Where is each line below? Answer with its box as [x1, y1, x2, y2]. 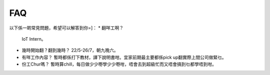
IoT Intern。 [21, 36, 46, 42]
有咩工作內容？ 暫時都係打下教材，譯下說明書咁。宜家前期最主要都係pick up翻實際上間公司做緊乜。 [21, 54, 227, 60]
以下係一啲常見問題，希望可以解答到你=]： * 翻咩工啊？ [9, 25, 124, 31]
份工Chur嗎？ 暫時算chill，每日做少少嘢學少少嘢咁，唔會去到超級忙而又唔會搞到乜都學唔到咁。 [21, 61, 217, 67]
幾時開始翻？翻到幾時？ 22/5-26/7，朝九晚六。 [21, 47, 118, 53]
